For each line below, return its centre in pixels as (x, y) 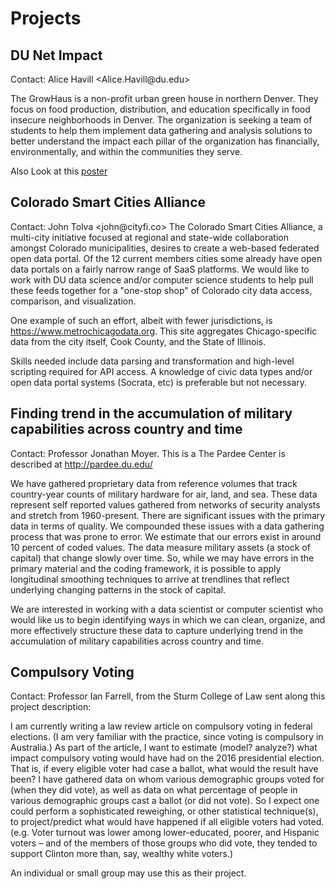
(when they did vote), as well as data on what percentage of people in (154, 790)
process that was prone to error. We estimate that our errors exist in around (166, 536)
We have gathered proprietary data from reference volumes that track (154, 483)
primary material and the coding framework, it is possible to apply (146, 568)
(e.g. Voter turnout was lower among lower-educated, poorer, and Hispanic (165, 833)
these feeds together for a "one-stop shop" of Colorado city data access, (161, 290)
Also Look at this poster (59, 171)
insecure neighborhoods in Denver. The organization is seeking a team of (161, 120)
